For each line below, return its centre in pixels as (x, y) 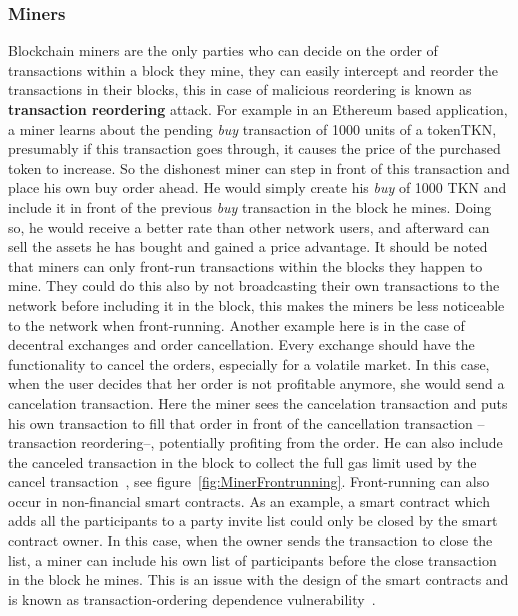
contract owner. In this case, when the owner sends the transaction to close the (250, 540)
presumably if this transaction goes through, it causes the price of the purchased (254, 148)
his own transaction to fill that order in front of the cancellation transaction (240, 422)
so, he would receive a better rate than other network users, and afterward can (249, 226)
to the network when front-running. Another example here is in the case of (236, 324)
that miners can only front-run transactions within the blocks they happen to (245, 265)
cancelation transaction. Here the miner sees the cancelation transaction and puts (258, 402)
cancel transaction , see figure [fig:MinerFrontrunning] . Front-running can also (249, 481)
